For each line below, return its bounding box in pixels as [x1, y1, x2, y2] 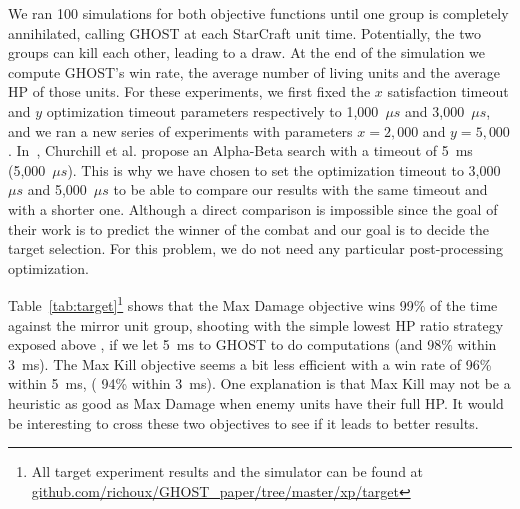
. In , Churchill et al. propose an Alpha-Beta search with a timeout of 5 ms [8, 140, 473, 161]
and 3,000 [405, 100, 465, 121]
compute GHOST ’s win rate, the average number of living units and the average [8, 61, 500, 82]
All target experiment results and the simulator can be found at [31, 461, 424, 482]
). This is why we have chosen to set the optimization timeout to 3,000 [67, 159, 501, 180]
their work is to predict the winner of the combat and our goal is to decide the [8, 218, 489, 239]
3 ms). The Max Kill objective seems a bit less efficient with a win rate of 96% [8, 353, 492, 374]
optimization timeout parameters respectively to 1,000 [46, 100, 379, 121]
